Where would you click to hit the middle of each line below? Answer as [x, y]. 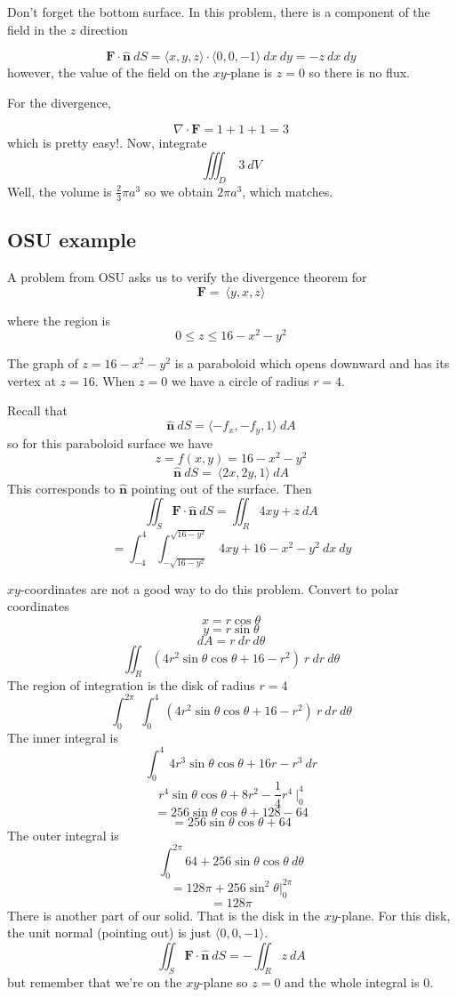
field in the [37, 29]
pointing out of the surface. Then [221, 488]
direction [104, 29]
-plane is [249, 72]
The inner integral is [63, 737]
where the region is [59, 320]
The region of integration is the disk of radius [131, 684]
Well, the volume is [60, 191]
